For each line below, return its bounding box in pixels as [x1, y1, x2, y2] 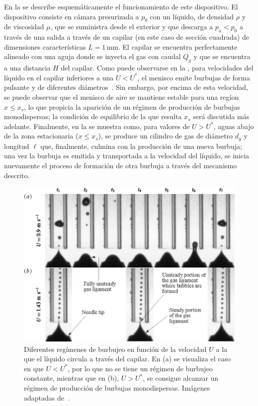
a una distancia [4, 63, 51, 73]
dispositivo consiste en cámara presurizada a [4, 11, 139, 21]
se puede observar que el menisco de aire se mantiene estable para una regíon [4, 91, 239, 102]
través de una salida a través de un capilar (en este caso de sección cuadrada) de [4, 32, 249, 42]
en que [24, 363, 44, 373]
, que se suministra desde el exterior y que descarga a [50, 21, 213, 32]
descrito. [4, 170, 30, 180]
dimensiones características [4, 41, 86, 52]
